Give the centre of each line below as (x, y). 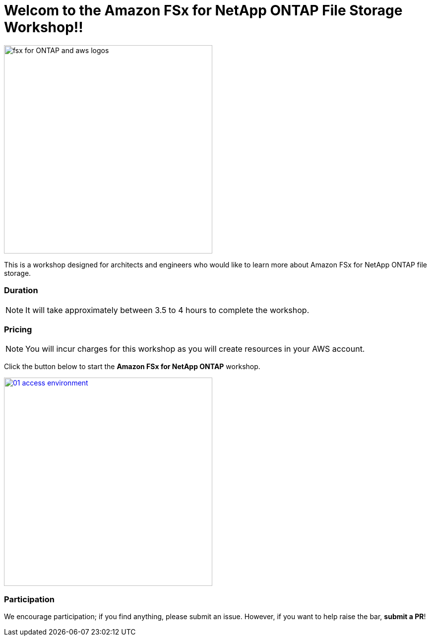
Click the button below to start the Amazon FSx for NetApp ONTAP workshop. (132, 367)
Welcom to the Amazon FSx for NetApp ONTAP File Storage (203, 10)
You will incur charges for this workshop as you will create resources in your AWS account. (195, 349)
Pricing (18, 329)
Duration (21, 290)
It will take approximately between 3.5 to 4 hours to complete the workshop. (167, 310)
